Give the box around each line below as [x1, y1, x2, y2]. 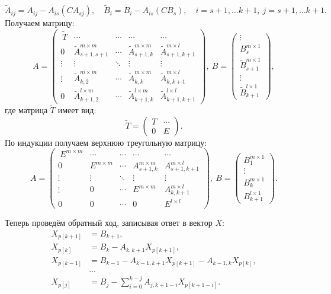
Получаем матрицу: [5, 17, 75, 29]
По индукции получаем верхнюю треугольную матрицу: [5, 136, 207, 148]
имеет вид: [57, 104, 97, 116]
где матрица [5, 104, 48, 116]
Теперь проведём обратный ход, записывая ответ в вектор [5, 216, 213, 229]
